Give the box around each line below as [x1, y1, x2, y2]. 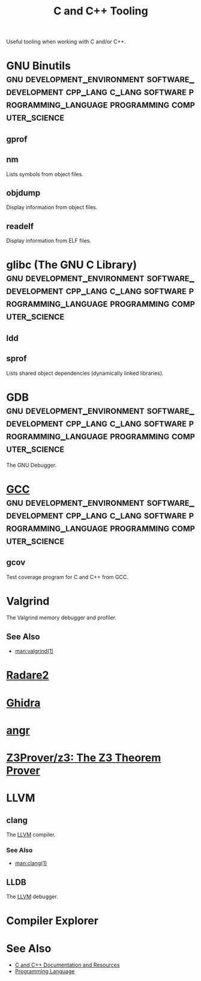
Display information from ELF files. [6, 237, 92, 244]
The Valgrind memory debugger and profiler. [6, 614, 117, 621]
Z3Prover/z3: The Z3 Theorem [6, 751, 161, 765]
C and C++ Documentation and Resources [14, 961, 120, 968]
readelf [6, 221, 34, 231]
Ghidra [6, 696, 41, 709]
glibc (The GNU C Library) [6, 258, 137, 272]
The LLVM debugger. [6, 893, 58, 901]
